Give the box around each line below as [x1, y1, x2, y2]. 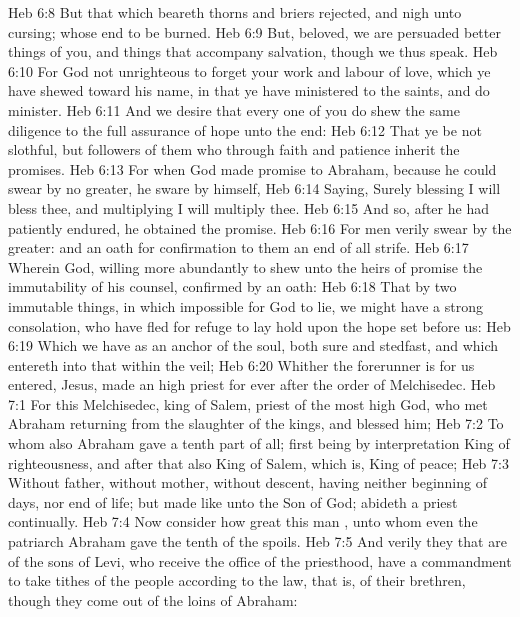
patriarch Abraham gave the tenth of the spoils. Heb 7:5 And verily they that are [8, 531, 507, 552]
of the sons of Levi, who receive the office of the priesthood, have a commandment [8, 550, 512, 571]
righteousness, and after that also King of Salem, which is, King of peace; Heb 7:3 [8, 452, 509, 473]
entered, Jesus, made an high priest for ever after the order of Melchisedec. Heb [8, 374, 496, 395]
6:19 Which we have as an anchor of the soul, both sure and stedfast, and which [8, 335, 499, 356]
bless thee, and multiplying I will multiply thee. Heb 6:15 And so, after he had [8, 197, 489, 218]
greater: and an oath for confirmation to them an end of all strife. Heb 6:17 [8, 237, 469, 258]
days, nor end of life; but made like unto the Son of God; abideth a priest [8, 491, 458, 512]
